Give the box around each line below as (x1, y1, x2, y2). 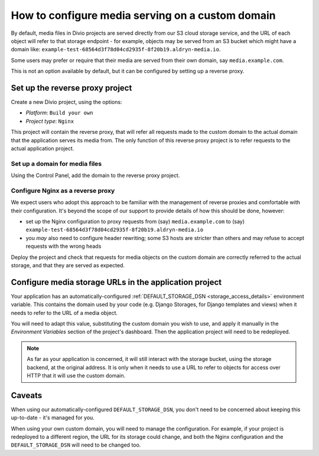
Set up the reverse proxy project (11, 83, 132, 93)
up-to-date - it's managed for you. (11, 414, 95, 421)
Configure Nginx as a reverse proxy (11, 186, 115, 195)
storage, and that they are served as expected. (11, 261, 125, 268)
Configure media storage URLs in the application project (11, 277, 222, 287)
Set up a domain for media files (11, 159, 102, 168)
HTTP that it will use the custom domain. (27, 372, 126, 379)
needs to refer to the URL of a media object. (11, 309, 118, 316)
